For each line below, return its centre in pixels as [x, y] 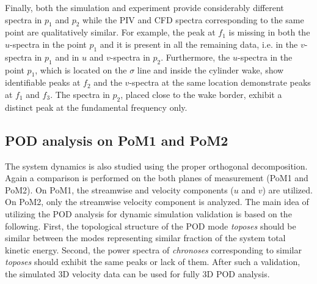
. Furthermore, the [195, 57]
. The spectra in [80, 94]
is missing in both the [269, 32]
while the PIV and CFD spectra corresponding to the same [193, 19]
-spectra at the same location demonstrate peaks [220, 82]
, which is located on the [81, 69]
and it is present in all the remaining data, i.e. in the [199, 44]
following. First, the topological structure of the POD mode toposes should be [151, 226]
